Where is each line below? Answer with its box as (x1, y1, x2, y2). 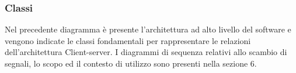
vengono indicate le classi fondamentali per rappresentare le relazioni (5, 34, 251, 46)
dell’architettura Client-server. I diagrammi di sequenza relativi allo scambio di (5, 46, 287, 58)
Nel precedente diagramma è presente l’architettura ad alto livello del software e (5, 23, 291, 35)
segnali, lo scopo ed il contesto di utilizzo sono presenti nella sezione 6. (5, 57, 257, 69)
